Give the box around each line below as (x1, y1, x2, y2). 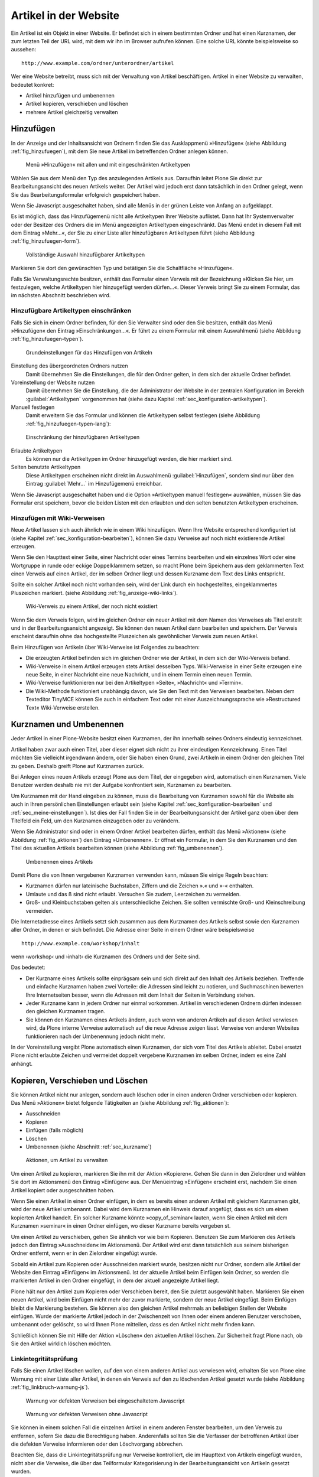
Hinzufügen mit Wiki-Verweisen (11, 514, 105, 522)
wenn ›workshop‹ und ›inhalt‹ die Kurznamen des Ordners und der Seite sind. (11, 953, 200, 960)
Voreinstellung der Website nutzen (11, 379, 95, 386)
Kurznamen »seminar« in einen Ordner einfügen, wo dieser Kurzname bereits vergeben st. (11, 1222, 231, 1229)
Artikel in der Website (11, 9, 120, 22)
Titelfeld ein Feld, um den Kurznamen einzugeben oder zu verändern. (11, 817, 180, 824)
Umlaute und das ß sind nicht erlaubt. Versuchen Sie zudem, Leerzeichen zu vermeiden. (25, 890, 241, 897)
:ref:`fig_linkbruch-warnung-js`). (11, 1384, 90, 1391)
